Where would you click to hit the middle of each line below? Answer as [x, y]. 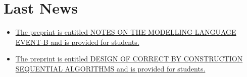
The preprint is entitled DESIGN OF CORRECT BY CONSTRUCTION [129, 59]
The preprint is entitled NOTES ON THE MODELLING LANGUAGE [126, 32]
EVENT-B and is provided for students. [77, 42]
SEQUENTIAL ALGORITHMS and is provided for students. [110, 68]
